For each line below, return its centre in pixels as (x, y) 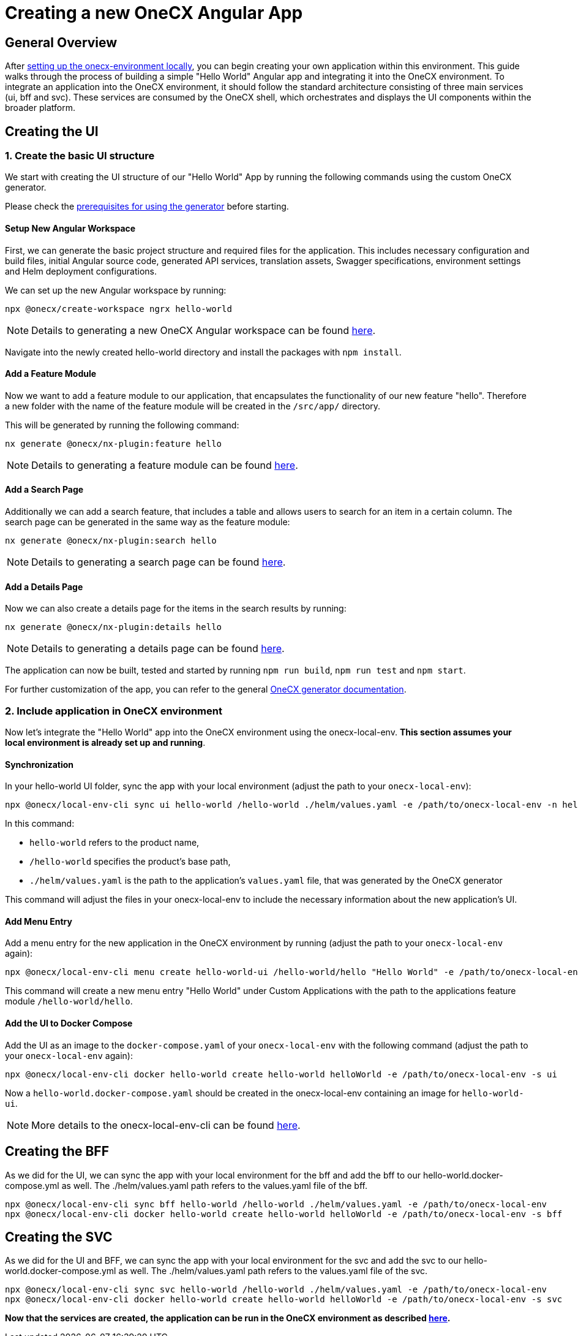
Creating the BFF (57, 1152)
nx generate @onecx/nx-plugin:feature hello (114, 443)
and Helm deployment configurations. (81, 271)
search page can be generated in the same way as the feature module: (148, 522)
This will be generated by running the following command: (122, 425)
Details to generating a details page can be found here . (158, 649)
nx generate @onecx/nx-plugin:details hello (114, 627)
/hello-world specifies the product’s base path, (130, 862)
